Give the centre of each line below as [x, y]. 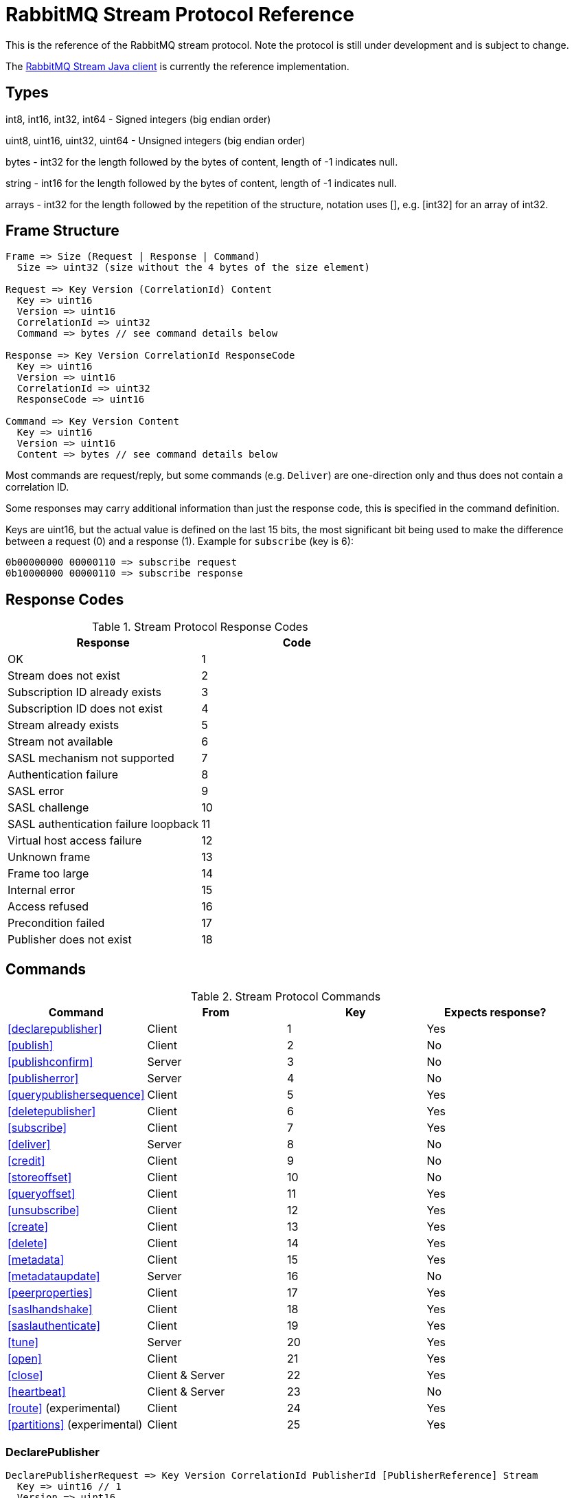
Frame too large [48, 874]
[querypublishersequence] [76, 1095]
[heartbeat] [37, 1392]
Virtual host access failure [75, 841]
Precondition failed [56, 923]
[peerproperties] [50, 1293]
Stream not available [60, 742]
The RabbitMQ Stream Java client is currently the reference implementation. [177, 66]
